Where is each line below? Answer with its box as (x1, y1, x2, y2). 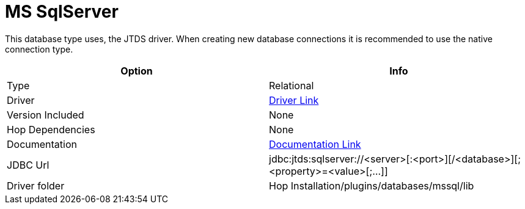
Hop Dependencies (7, 123, 95, 136)
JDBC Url (7, 158, 50, 171)
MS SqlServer (5, 1, 119, 22)
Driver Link (269, 94, 319, 106)
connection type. (5, 43, 73, 54)
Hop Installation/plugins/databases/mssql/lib (269, 179, 474, 192)
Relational (269, 79, 314, 92)
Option (120, 64, 153, 77)
